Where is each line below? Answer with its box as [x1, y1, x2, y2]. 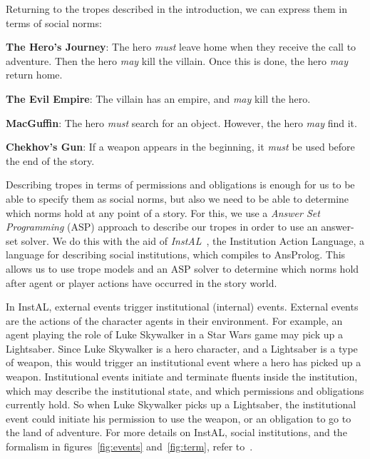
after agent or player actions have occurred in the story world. [6, 275, 277, 290]
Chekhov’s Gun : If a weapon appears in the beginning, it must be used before [6, 139, 355, 154]
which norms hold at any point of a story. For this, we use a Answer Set [6, 205, 320, 220]
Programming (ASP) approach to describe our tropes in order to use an [6, 219, 318, 234]
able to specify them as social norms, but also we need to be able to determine [6, 191, 349, 206]
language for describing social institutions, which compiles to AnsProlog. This [6, 247, 346, 262]
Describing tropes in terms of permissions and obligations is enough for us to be [6, 177, 355, 192]
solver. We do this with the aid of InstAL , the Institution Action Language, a [21, 233, 365, 248]
